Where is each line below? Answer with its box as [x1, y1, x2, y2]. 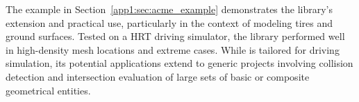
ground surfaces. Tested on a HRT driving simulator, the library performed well [6, 29, 345, 43]
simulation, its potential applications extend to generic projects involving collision [6, 56, 353, 70]
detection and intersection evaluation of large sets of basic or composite [6, 69, 310, 83]
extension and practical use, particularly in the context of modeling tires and [6, 15, 333, 30]
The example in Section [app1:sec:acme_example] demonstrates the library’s [6, 2, 333, 16]
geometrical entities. [6, 83, 91, 97]
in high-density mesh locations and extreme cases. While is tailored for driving [6, 42, 340, 57]
